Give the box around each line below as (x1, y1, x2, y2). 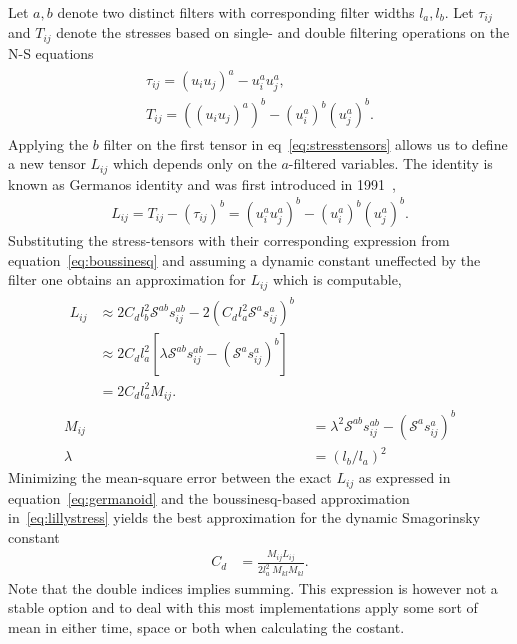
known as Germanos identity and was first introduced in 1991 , (8, 173, 396, 194)
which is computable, (272, 269, 402, 290)
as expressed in (358, 467, 451, 488)
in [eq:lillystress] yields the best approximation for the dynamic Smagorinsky (8, 507, 481, 528)
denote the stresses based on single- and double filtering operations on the (56, 22, 510, 43)
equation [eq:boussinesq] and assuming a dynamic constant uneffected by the (8, 249, 481, 270)
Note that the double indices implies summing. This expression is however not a (8, 577, 498, 598)
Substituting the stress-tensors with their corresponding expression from (8, 229, 450, 250)
